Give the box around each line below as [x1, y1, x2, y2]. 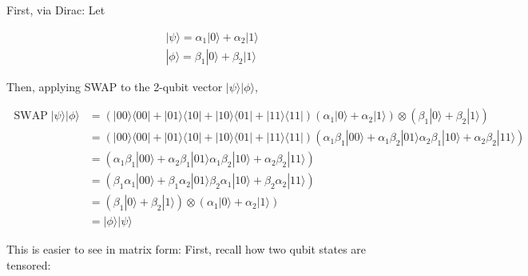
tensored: [6, 257, 51, 274]
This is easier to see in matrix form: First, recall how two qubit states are [6, 241, 367, 258]
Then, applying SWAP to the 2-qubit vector [6, 78, 223, 94]
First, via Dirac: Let [6, 2, 105, 18]
